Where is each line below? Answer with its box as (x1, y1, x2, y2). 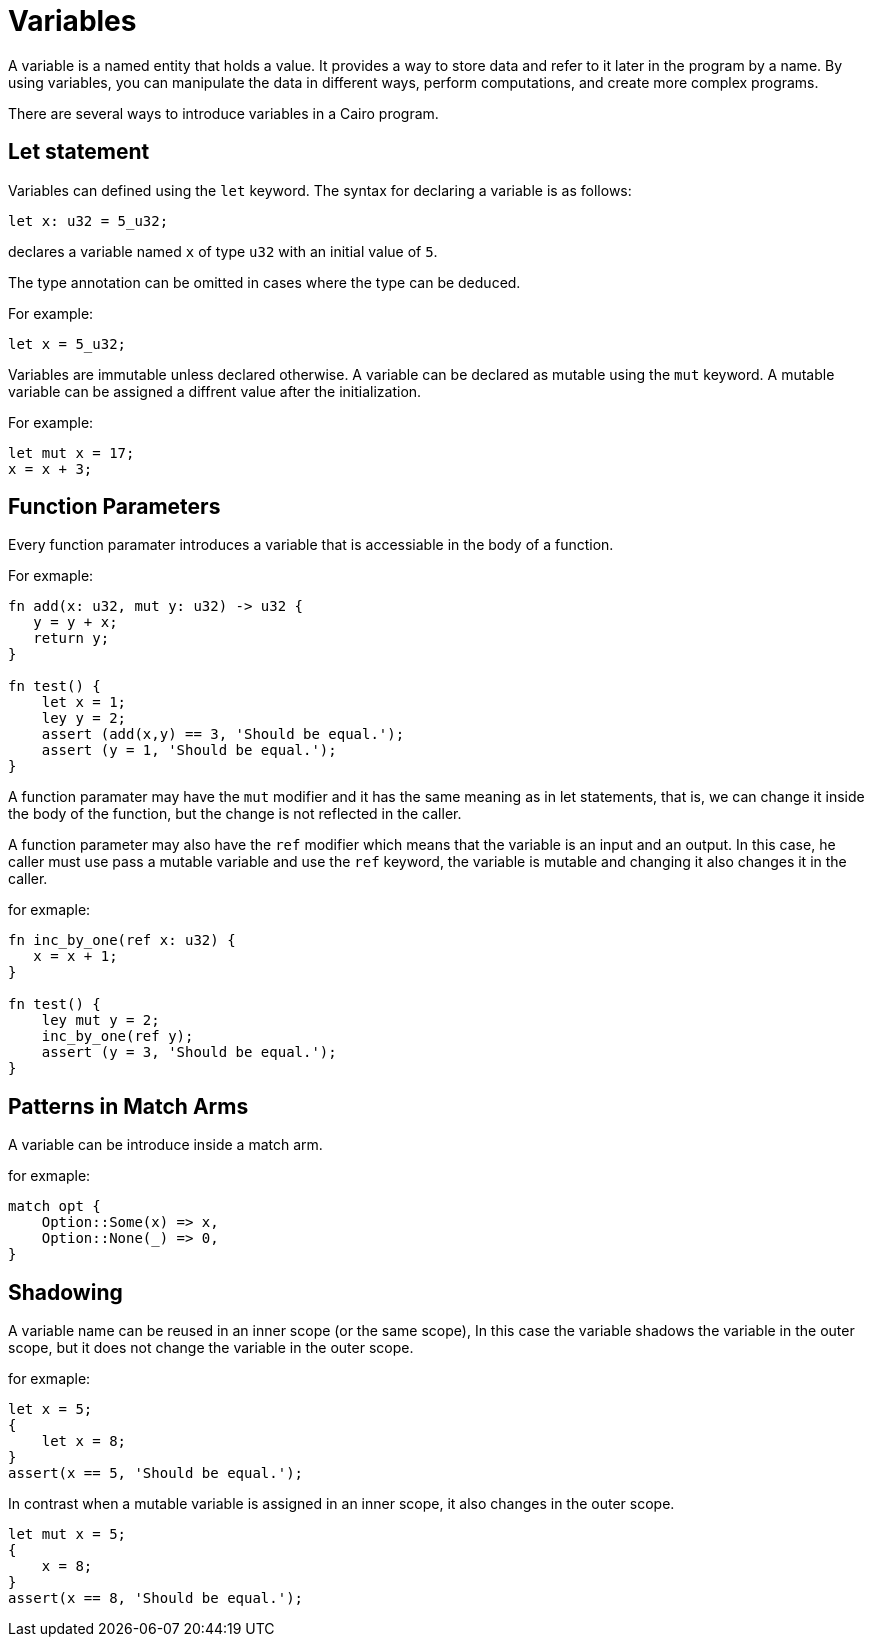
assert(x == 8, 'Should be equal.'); (8, 1590, 304, 1607)
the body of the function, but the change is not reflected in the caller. (8, 805, 462, 823)
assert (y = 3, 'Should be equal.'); (41, 1044, 337, 1061)
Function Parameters (8, 494, 221, 520)
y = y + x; (33, 614, 118, 631)
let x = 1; (41, 694, 127, 711)
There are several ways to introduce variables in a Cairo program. (8, 104, 439, 122)
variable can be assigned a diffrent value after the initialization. (8, 382, 422, 400)
